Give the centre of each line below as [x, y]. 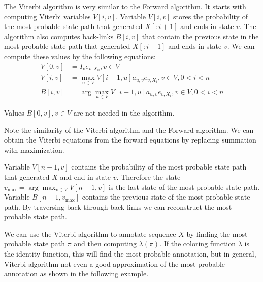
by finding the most [217, 233]
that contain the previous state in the [200, 36]
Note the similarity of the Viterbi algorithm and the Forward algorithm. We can [129, 130]
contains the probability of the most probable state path [159, 167]
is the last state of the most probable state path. [184, 187]
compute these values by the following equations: [80, 56]
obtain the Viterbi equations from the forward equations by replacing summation [130, 140]
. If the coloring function [198, 244]
